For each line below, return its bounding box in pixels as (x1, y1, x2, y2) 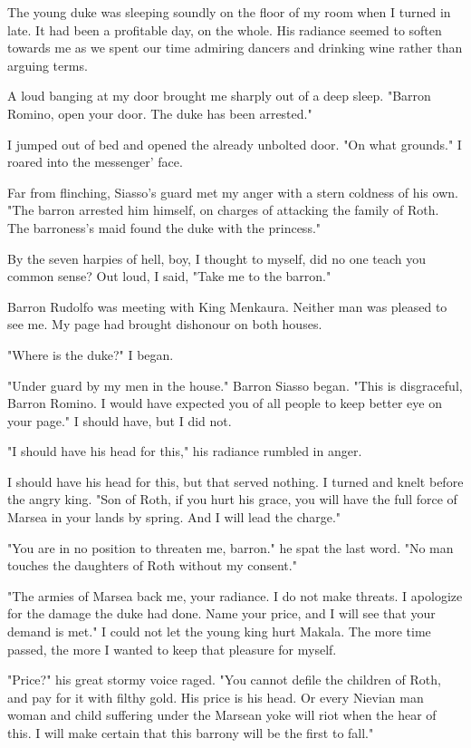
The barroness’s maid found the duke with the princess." (7, 218, 322, 237)
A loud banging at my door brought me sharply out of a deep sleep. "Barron (7, 86, 431, 105)
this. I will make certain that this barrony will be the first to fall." (7, 724, 374, 742)
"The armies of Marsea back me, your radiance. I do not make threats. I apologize (7, 586, 463, 605)
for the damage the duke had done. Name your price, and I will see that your (7, 604, 436, 623)
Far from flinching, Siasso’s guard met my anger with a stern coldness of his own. (7, 182, 458, 201)
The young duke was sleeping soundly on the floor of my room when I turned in (7, 3, 451, 21)
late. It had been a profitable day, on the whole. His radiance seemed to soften (7, 20, 442, 39)
